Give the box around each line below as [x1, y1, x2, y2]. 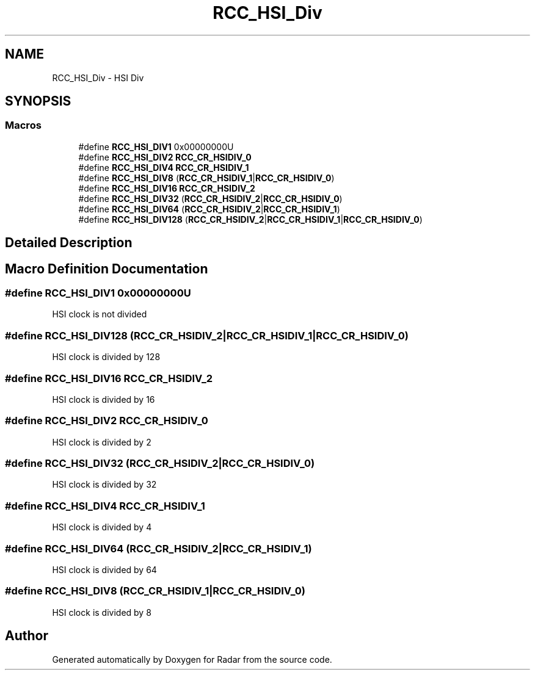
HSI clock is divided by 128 [52, 352, 161, 363]
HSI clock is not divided [52, 309, 147, 320]
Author [5, 628, 48, 644]
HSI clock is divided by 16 [52, 394, 155, 405]
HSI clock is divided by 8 [52, 607, 151, 618]
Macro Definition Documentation [5, 261, 208, 276]
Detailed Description [5, 235, 133, 251]
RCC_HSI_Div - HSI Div [52, 72, 144, 83]
